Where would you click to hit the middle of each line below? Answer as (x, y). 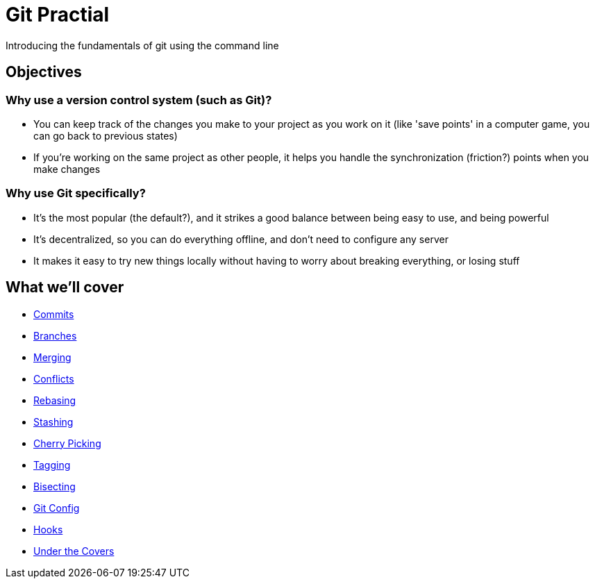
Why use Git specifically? (76, 193)
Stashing (53, 422)
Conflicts (54, 378)
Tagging (52, 465)
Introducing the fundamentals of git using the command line (142, 45)
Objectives (44, 72)
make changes (67, 169)
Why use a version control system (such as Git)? (139, 100)
